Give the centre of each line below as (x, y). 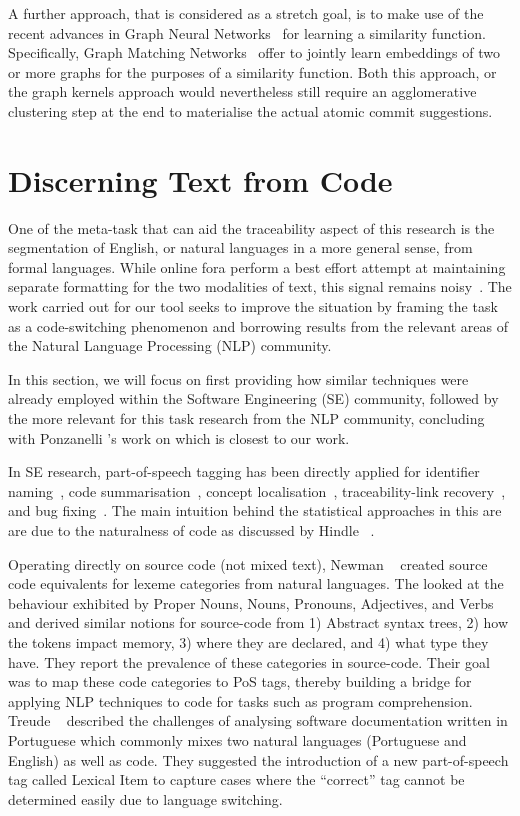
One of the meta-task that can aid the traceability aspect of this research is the (251, 227)
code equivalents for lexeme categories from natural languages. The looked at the (256, 583)
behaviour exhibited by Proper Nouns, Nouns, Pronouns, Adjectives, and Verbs (251, 602)
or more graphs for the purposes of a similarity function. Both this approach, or (252, 71)
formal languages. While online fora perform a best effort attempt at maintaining (257, 266)
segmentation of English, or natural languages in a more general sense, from (240, 247)
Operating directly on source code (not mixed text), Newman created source (248, 563)
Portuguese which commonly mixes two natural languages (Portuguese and (237, 739)
